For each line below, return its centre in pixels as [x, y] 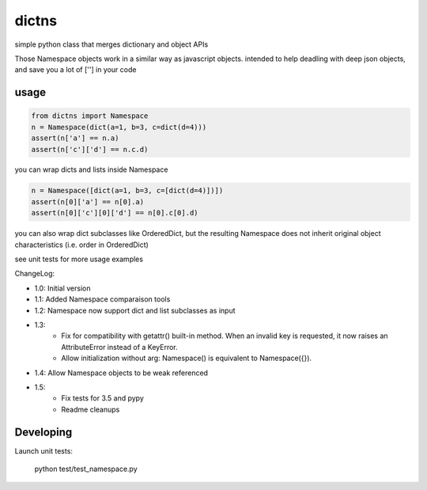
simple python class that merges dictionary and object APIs [111, 44]
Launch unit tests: [43, 450]
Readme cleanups [91, 409]
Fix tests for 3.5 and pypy [102, 398]
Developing [43, 432]
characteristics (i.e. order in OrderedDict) [82, 245]
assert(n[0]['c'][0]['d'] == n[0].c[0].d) [115, 213]
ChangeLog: [35, 274]
